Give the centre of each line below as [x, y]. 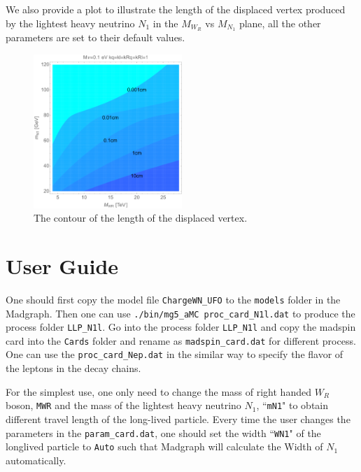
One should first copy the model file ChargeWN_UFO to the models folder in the [173, 299]
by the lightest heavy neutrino [70, 23]
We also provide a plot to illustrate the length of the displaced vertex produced [176, 9]
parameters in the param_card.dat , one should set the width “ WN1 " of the [163, 432]
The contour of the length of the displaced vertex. [141, 218]
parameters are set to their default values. [95, 37]
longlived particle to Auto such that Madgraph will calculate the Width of [164, 446]
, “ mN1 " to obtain [292, 405]
